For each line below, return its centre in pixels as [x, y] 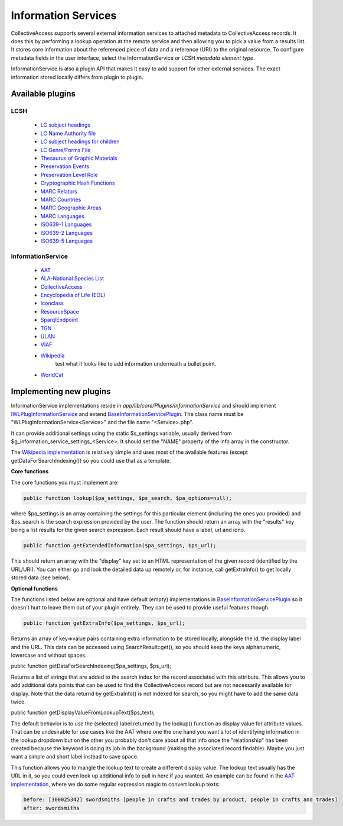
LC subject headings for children [80, 141]
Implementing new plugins [61, 391]
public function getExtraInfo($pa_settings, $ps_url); [104, 623]
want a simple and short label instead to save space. [75, 757]
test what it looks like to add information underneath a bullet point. [136, 364]
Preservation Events [65, 166]
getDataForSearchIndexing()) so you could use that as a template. [91, 460]
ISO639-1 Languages [66, 224]
